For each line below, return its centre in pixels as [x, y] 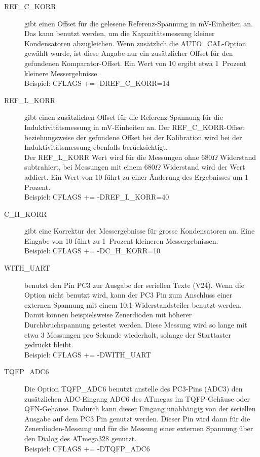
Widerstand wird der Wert [204, 167]
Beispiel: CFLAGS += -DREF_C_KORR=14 [97, 83]
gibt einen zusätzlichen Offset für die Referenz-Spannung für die [124, 117]
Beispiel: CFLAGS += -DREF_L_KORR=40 [97, 197]
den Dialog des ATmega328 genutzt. [81, 438]
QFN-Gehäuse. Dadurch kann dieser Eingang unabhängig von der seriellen [140, 409]
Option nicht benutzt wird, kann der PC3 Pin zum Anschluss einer [128, 295]
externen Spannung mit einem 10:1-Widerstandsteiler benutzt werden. [133, 304]
